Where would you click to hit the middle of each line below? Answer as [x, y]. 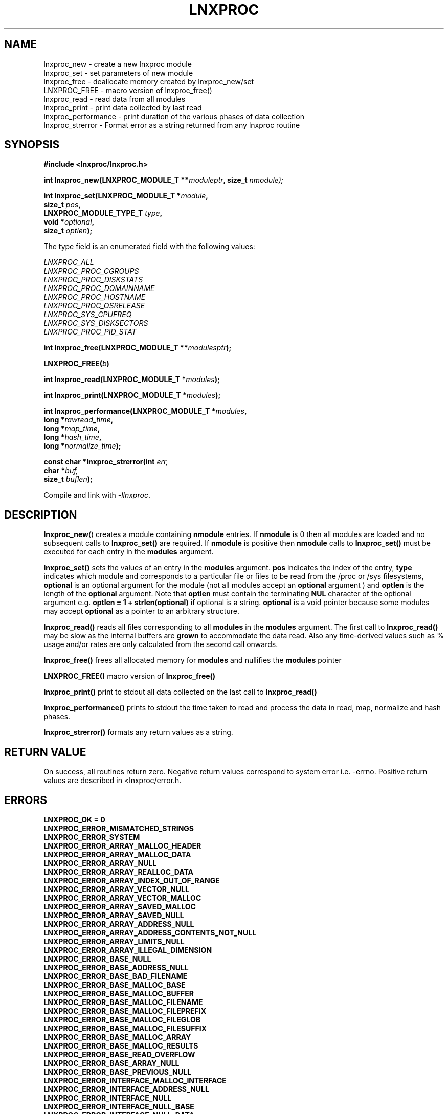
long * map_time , [72, 429]
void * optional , [69, 222]
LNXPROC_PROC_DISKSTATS [93, 280]
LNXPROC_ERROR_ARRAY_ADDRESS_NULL [119, 924]
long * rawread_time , [79, 420]
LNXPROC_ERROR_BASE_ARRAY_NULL [111, 1063]
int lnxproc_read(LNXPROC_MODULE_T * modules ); [132, 380]
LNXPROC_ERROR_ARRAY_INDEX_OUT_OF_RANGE [132, 880]
